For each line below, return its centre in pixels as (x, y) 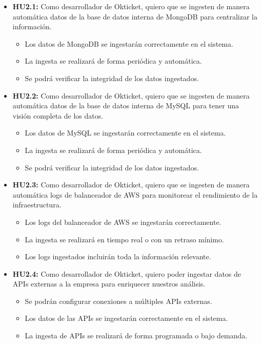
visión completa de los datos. (58, 115)
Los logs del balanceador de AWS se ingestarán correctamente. (123, 222)
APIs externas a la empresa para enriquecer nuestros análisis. (109, 284)
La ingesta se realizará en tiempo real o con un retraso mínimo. (124, 239)
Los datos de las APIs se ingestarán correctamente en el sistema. (126, 318)
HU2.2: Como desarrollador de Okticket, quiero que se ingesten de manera (131, 95)
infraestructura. (37, 205)
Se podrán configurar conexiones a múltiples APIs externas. (118, 301)
